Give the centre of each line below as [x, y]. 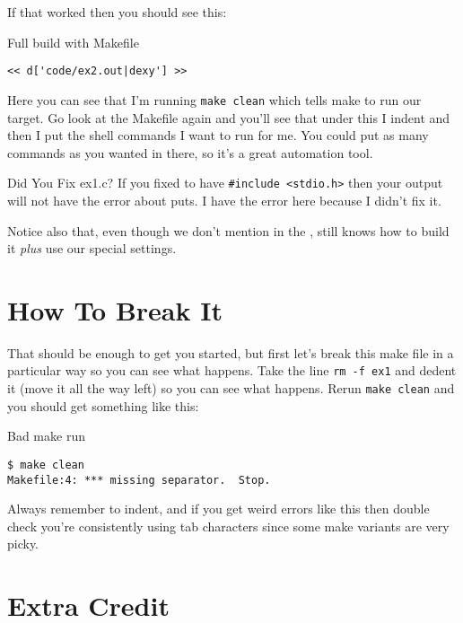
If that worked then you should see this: [117, 12]
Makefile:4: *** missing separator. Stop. [139, 480]
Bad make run [46, 436]
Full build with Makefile [73, 42]
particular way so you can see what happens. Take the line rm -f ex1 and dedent [232, 370]
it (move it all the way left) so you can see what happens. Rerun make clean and [231, 388]
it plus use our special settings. [92, 248]
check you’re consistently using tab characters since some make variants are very [228, 526]
